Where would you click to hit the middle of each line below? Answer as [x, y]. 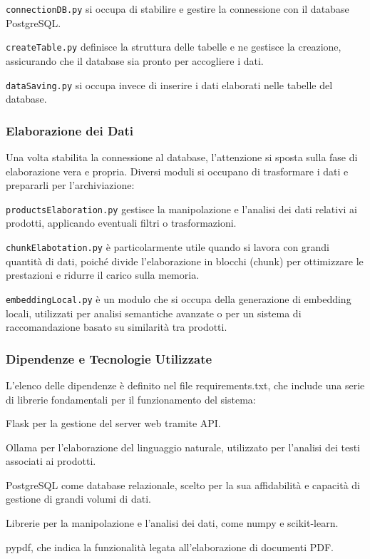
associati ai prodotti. [51, 461]
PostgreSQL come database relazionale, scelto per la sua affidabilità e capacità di [183, 484]
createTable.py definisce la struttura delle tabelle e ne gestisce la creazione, [174, 47]
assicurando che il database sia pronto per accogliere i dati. [135, 60]
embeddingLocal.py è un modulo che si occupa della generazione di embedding [179, 298]
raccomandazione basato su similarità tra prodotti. [117, 327]
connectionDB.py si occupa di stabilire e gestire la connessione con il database [178, 9]
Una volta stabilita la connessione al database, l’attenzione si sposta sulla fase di [182, 157]
